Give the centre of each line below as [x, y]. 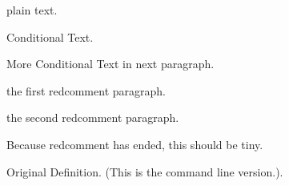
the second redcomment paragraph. [93, 117]
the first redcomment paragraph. [86, 90]
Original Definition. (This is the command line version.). [145, 171]
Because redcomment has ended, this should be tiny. [135, 144]
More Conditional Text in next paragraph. [110, 64]
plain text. [32, 10]
